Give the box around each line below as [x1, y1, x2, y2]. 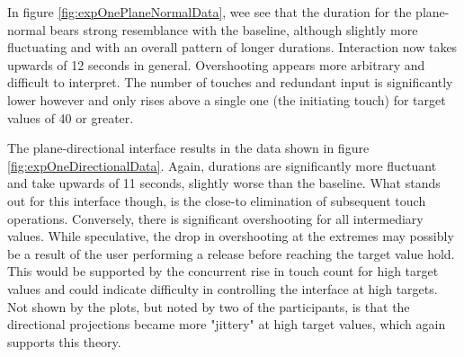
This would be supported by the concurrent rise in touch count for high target [7, 262, 439, 281]
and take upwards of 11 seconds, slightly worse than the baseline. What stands [7, 174, 441, 192]
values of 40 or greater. [7, 108, 134, 127]
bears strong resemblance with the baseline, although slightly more [49, 20, 418, 39]
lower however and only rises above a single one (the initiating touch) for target [7, 90, 446, 109]
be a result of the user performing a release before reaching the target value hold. [7, 244, 455, 263]
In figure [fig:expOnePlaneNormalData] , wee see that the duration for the [7, 3, 412, 21]
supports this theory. [7, 332, 121, 351]
